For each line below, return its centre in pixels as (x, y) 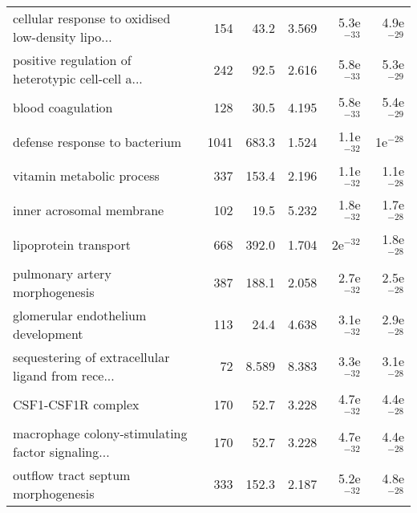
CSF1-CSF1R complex (76, 404)
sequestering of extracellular (91, 356)
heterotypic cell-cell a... (78, 78)
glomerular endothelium (80, 315)
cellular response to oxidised (92, 18)
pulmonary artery (62, 273)
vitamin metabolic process (86, 176)
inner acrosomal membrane (89, 210)
